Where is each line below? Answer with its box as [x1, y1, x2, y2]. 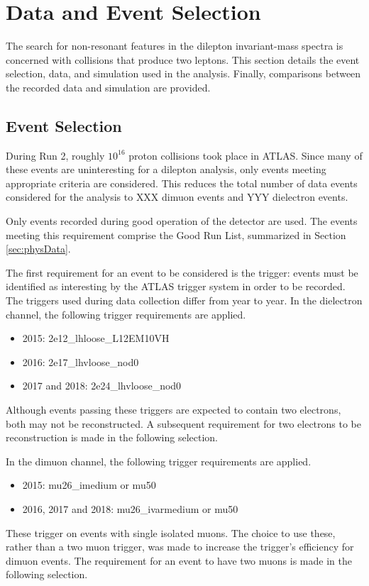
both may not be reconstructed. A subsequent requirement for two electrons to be [6, 416, 362, 431]
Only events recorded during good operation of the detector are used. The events [6, 214, 358, 228]
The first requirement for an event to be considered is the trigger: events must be [6, 265, 358, 280]
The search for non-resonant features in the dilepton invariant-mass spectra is [6, 38, 343, 53]
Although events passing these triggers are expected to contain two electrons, [6, 402, 341, 417]
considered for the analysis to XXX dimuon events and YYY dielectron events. [6, 189, 348, 204]
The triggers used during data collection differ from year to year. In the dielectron [6, 293, 363, 308]
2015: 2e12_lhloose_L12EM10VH [22, 331, 170, 345]
